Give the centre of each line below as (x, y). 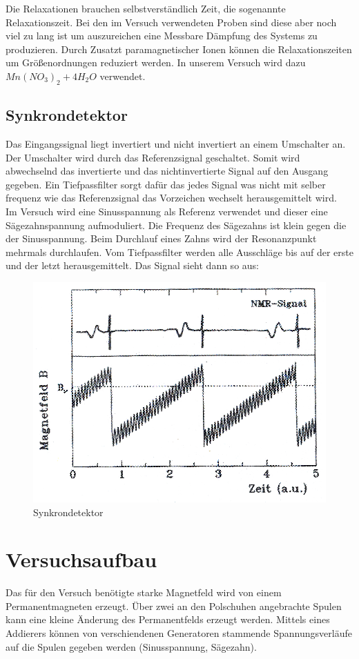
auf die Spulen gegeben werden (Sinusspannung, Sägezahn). (131, 646)
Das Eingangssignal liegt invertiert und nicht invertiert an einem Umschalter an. (176, 143)
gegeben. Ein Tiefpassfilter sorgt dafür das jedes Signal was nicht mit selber (166, 184)
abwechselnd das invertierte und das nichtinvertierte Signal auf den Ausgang (167, 171)
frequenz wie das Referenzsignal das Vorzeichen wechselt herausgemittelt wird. (171, 198)
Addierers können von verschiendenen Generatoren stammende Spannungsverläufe (179, 633)
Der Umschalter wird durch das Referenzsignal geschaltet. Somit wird (153, 157)
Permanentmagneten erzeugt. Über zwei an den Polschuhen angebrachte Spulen (174, 606)
